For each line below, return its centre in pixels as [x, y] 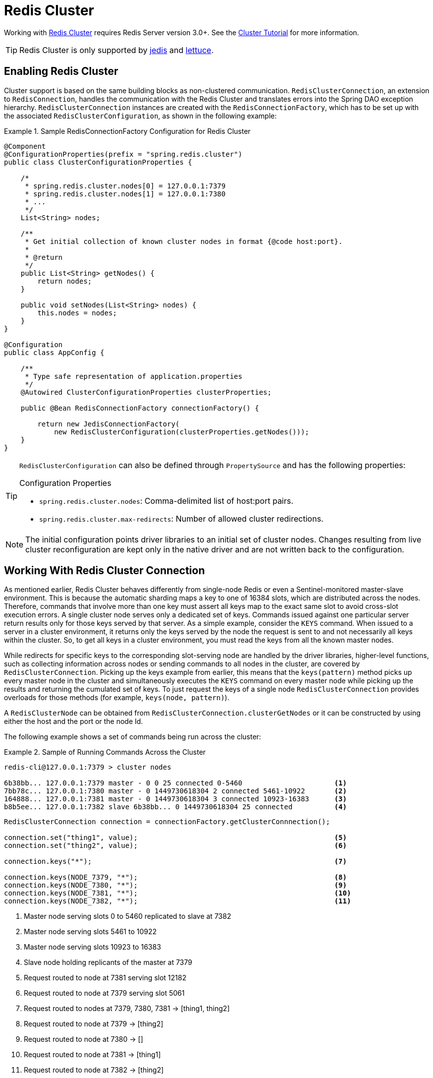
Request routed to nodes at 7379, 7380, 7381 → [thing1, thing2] [127, 1009]
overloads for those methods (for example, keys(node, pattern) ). [117, 698]
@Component [25, 146]
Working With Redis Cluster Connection [105, 571]
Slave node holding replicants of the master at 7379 [108, 962]
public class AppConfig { [54, 352]
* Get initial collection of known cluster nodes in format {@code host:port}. [184, 241]
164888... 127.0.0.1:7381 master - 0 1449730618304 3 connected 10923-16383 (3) [176, 799]
